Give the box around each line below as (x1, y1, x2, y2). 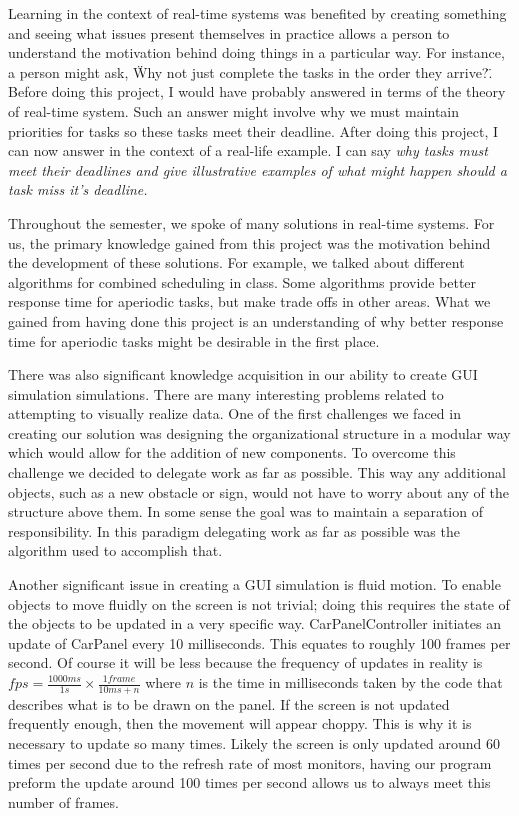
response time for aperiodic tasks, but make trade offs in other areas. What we (8, 291, 491, 312)
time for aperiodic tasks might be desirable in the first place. (8, 330, 380, 351)
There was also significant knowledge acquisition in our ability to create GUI (8, 364, 478, 385)
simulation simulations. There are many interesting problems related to (8, 383, 444, 404)
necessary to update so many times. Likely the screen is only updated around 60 (8, 733, 500, 754)
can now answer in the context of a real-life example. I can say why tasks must (8, 140, 488, 161)
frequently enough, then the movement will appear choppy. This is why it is (8, 713, 472, 734)
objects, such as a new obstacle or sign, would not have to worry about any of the (8, 481, 509, 502)
